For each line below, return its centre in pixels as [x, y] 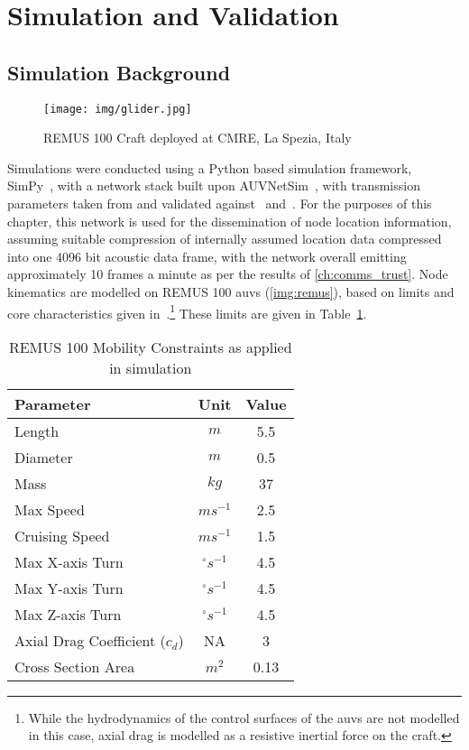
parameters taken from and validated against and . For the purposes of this [220, 204]
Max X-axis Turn [69, 561]
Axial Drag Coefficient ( [90, 640]
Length [37, 431]
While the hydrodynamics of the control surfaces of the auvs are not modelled [244, 717]
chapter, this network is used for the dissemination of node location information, [230, 221]
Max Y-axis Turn [69, 588]
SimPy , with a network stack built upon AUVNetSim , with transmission [214, 185]
